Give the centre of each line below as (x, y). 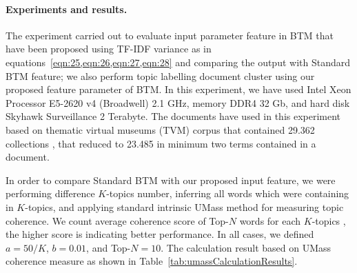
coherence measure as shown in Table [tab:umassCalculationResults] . (152, 261)
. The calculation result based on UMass (246, 247)
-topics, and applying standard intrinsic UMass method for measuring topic (184, 206)
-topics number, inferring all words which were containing (228, 193)
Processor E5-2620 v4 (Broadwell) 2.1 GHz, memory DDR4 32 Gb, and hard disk (178, 102)
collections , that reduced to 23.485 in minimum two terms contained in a (161, 143)
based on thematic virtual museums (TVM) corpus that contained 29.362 (160, 129)
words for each (270, 220)
